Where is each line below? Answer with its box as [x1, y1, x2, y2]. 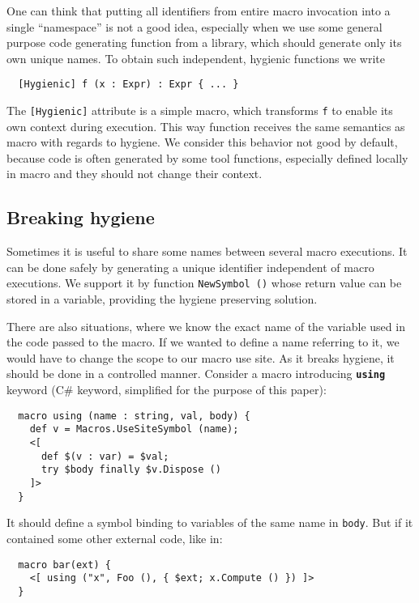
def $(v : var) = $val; [41, 450, 169, 462]
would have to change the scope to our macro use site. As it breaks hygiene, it [6, 349, 395, 366]
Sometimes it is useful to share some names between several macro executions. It [6, 243, 408, 260]
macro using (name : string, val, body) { [18, 410, 250, 422]
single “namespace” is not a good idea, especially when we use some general [6, 18, 383, 35]
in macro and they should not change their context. [6, 165, 263, 182]
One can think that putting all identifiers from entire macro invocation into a [6, 2, 391, 19]
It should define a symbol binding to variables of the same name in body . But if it [6, 514, 413, 531]
